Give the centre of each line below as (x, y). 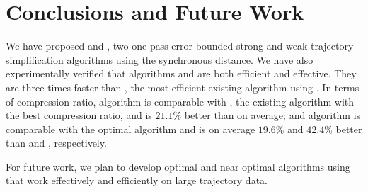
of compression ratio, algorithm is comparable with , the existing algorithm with (180, 101)
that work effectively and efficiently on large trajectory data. (137, 180)
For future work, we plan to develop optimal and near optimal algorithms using (178, 166)
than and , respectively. (56, 143)
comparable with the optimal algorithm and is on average (131, 129)
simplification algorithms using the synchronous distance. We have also (160, 59)
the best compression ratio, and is (79, 115)
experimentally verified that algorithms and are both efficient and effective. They (181, 73)
